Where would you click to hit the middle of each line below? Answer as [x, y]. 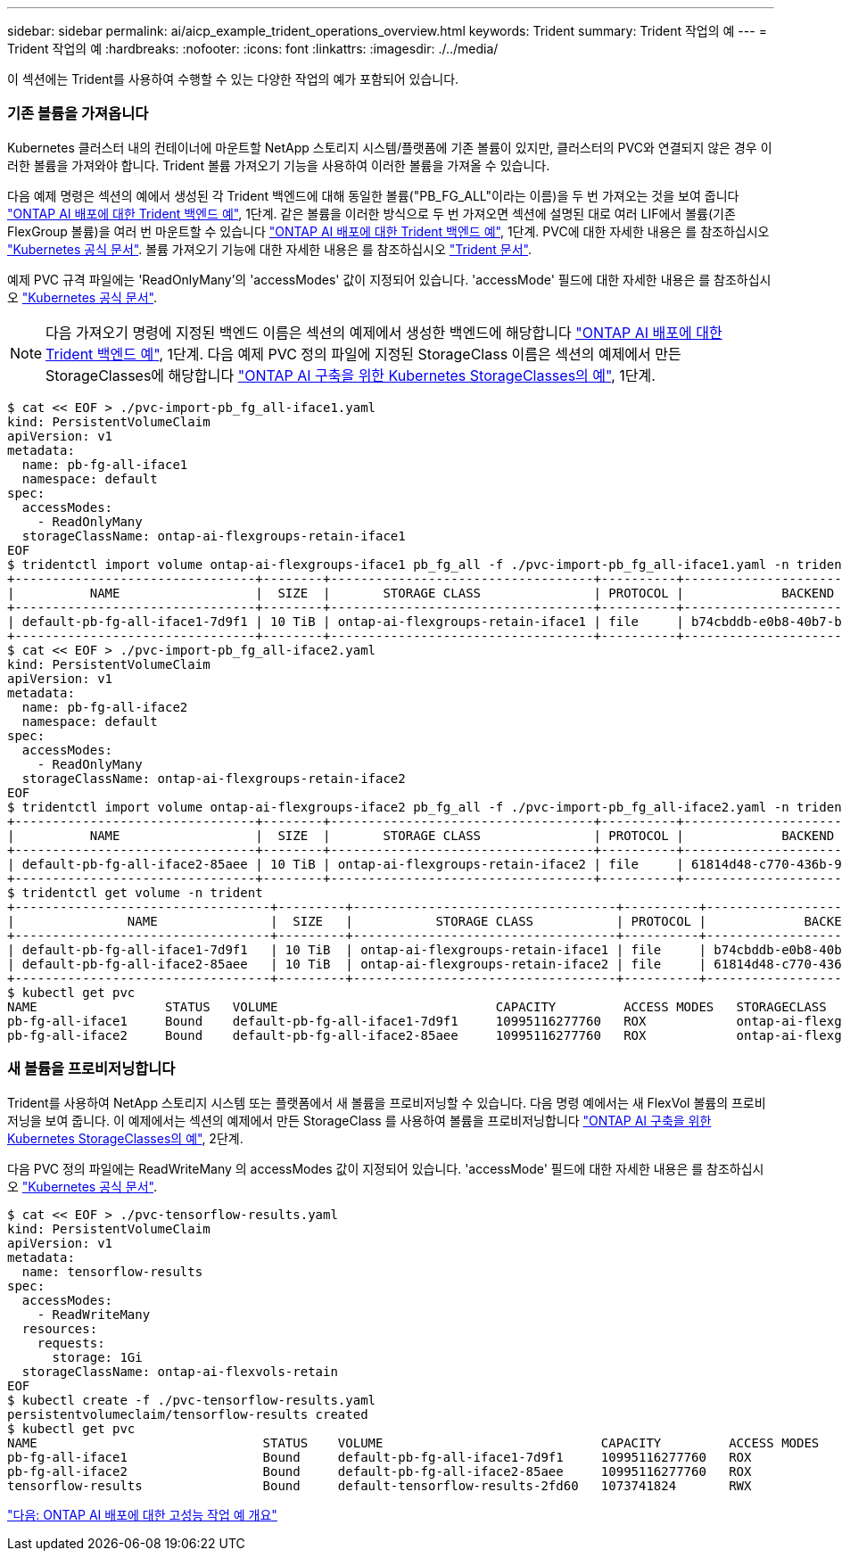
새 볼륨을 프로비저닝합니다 [91, 1069]
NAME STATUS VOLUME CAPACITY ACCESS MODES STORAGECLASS [417, 1006]
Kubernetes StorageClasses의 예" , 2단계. [125, 1138]
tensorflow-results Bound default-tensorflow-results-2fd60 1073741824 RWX [380, 1485]
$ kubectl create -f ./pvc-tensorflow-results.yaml [192, 1400]
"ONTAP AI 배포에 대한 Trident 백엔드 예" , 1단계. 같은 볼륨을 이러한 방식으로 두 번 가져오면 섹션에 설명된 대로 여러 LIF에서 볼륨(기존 [371, 213]
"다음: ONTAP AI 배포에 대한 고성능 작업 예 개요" [142, 1514]
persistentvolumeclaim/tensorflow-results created [188, 1414]
